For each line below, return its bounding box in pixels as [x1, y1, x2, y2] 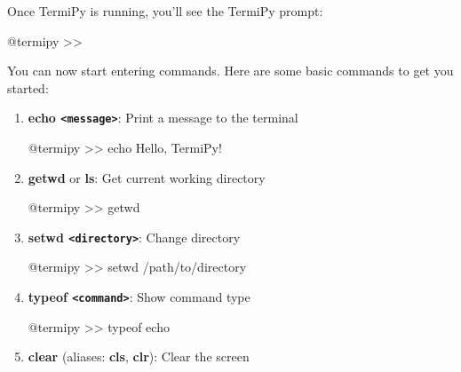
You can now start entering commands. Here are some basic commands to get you [7, 61, 454, 80]
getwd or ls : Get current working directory [28, 168, 266, 186]
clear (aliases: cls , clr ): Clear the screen [28, 347, 250, 366]
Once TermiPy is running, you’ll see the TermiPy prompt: [7, 2, 323, 20]
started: [7, 78, 49, 97]
